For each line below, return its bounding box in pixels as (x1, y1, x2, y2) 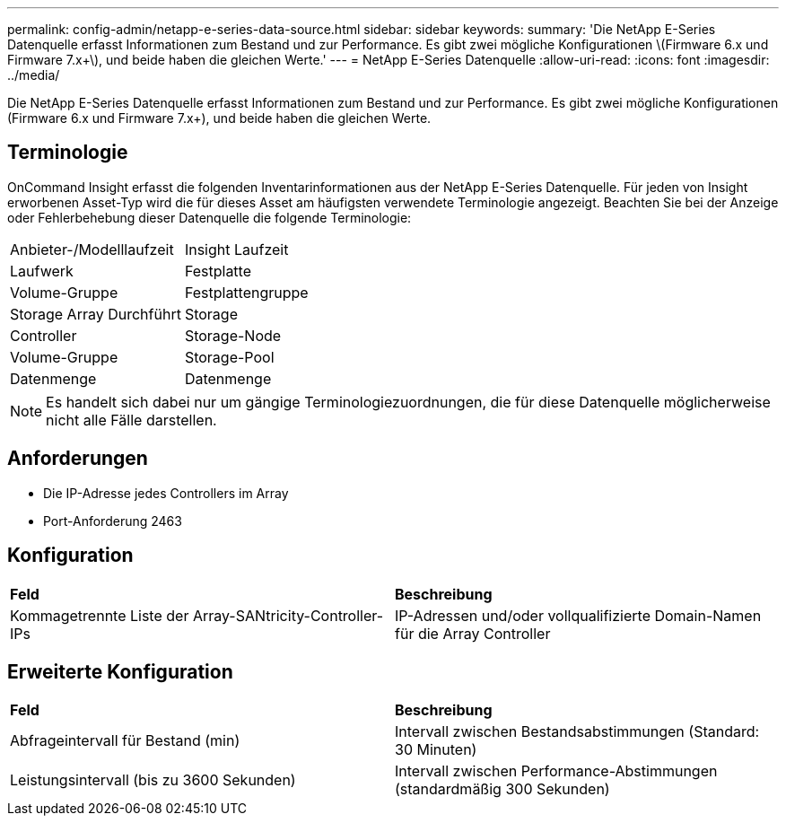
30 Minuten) (395, 740, 477, 759)
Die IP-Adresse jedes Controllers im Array (43, 485, 289, 501)
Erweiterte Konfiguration (7, 660, 233, 683)
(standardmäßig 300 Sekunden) (395, 780, 610, 799)
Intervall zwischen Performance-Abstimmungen (395, 762, 718, 781)
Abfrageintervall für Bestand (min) (10, 731, 240, 750)
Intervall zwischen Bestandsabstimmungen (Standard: (395, 722, 760, 741)
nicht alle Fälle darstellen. (46, 410, 217, 429)
